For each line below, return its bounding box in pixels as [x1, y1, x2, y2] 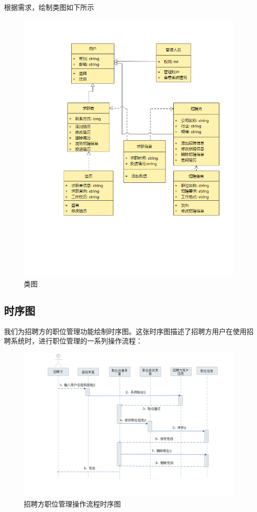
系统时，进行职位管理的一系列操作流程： [10, 336, 143, 346]
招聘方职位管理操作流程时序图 [24, 498, 121, 509]
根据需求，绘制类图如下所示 [4, 2, 94, 12]
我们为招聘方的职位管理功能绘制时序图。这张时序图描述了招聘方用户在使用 [4, 326, 247, 336]
